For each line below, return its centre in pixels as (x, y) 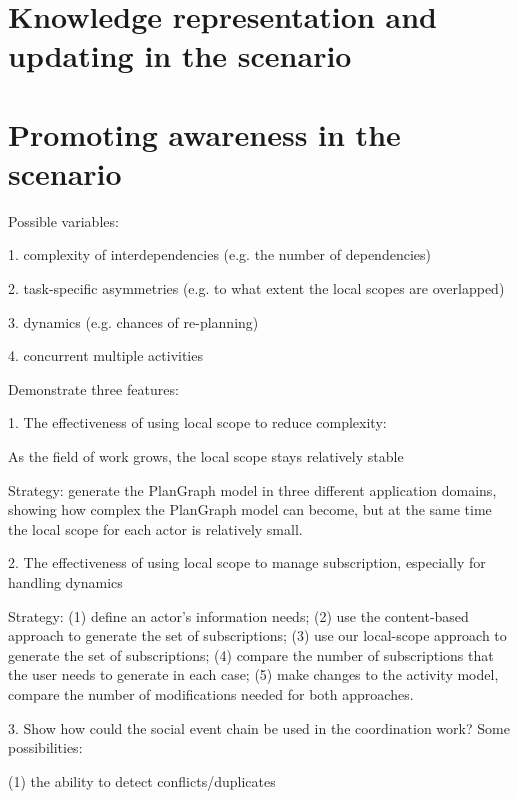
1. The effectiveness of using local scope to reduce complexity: (197, 422)
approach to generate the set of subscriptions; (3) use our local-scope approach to (257, 635)
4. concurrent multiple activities (105, 355)
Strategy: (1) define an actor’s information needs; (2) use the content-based (238, 615)
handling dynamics (65, 582)
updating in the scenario (180, 55)
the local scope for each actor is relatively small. (155, 528)
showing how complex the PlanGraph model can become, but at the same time (250, 509)
